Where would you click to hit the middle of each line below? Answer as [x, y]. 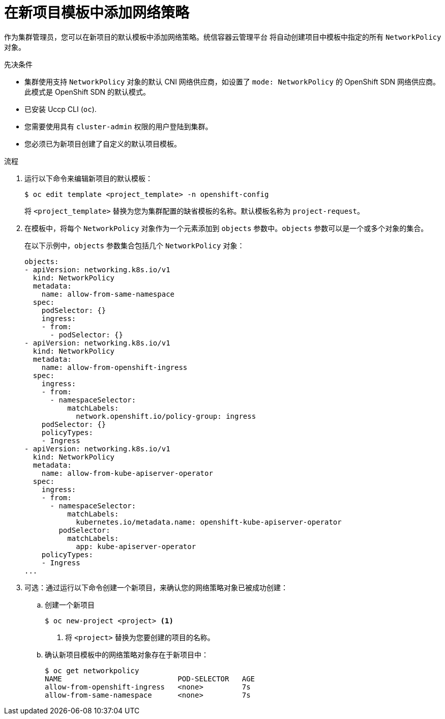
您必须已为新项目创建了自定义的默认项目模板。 [103, 143]
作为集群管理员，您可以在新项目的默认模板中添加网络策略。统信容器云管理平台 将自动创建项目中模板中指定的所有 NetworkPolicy [223, 37]
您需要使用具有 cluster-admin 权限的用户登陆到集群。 [118, 126]
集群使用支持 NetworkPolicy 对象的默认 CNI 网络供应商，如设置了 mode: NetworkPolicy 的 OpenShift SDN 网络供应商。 [232, 81]
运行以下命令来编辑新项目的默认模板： [88, 178]
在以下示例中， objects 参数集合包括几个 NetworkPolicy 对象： [135, 245]
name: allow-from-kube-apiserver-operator [127, 473]
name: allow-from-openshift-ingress [114, 367]
